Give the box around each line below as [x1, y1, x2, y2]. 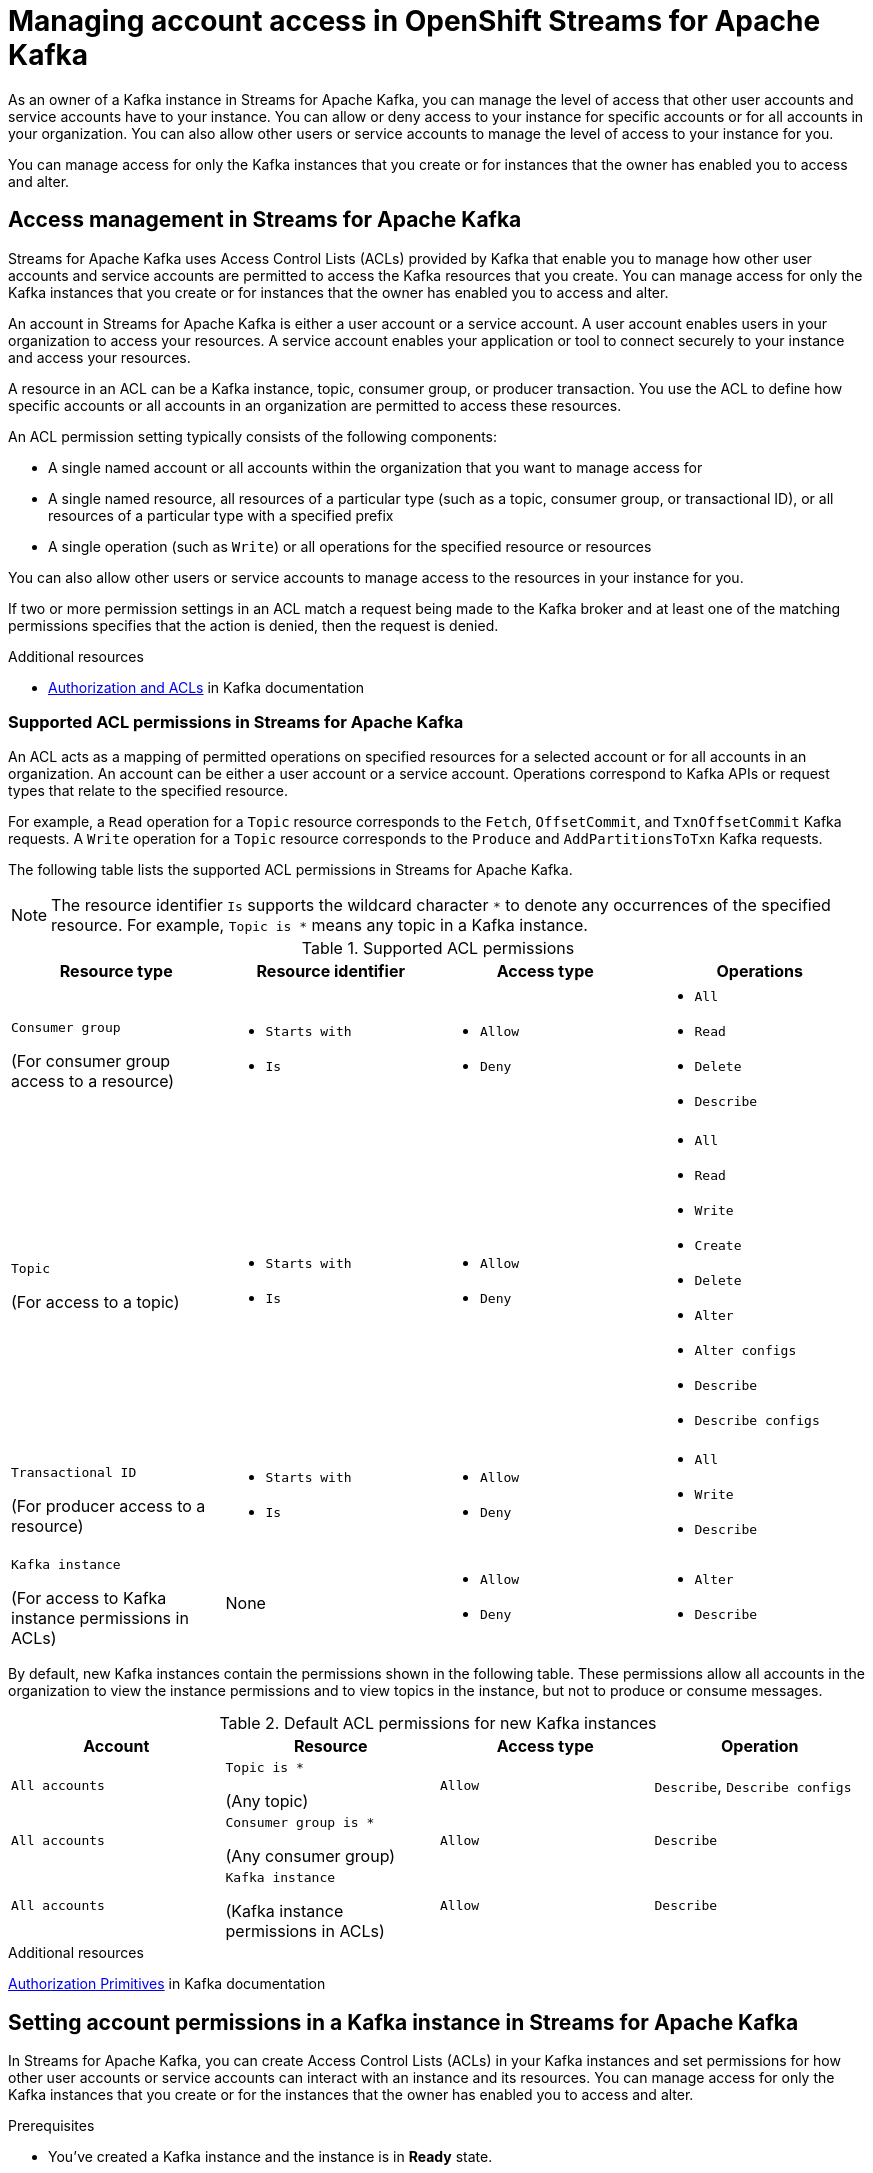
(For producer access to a [11, 1496, 206, 1517]
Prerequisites [8, 2117, 95, 2135]
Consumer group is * [225, 1815, 375, 1831]
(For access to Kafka [11, 1588, 167, 1609]
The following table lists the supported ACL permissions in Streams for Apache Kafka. [8, 861, 573, 879]
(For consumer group [11, 1050, 171, 1071]
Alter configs [694, 1343, 797, 1359]
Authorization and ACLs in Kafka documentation [48, 678, 365, 696]
